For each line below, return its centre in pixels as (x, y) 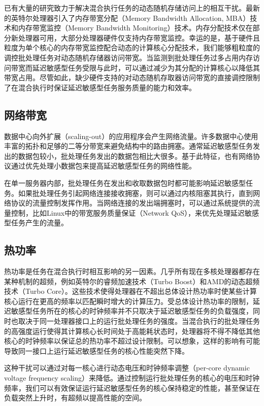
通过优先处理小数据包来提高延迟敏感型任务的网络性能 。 (103, 166)
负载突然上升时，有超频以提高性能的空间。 (75, 398)
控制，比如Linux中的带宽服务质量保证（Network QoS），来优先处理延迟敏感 (135, 212)
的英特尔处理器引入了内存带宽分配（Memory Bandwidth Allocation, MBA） (127, 18)
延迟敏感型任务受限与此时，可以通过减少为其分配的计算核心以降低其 (146, 67)
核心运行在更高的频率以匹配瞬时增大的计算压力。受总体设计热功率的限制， (128, 301)
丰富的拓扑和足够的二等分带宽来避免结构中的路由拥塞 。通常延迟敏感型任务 (128, 146)
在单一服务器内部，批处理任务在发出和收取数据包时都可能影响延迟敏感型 (125, 182)
